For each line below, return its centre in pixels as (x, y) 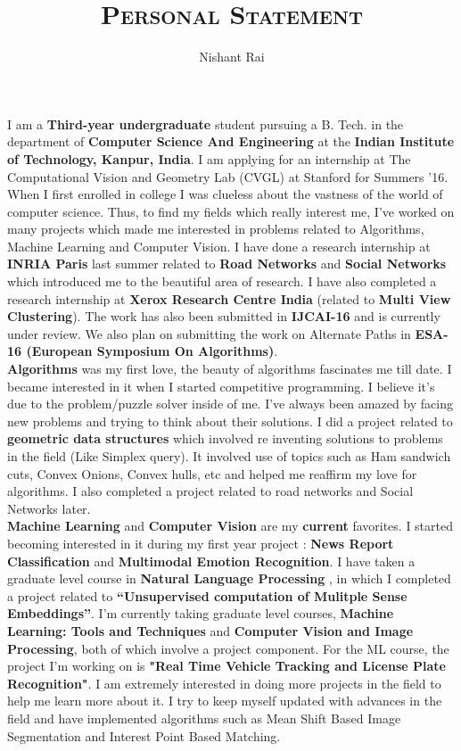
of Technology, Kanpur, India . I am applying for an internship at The (209, 158)
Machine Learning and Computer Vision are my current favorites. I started (230, 526)
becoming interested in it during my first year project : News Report (201, 543)
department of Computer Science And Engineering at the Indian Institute (231, 141)
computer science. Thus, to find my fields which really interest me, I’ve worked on (231, 211)
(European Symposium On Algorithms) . (152, 351)
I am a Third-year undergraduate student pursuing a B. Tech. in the (206, 124)
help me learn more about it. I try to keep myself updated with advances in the (225, 701)
